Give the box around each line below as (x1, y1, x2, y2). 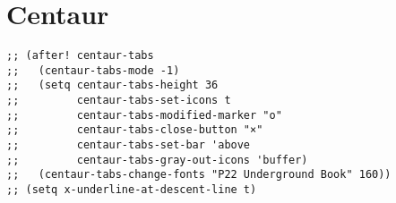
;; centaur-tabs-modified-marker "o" (6, 108, 282, 122)
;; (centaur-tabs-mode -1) (6, 63, 180, 77)
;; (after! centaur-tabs (6, 49, 154, 63)
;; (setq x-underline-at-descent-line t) (6, 183, 257, 197)
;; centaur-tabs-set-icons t (6, 94, 231, 107)
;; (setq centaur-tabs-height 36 (6, 79, 219, 92)
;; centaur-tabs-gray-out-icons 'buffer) (6, 153, 308, 166)
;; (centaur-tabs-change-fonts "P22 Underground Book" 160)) (6, 168, 392, 182)
